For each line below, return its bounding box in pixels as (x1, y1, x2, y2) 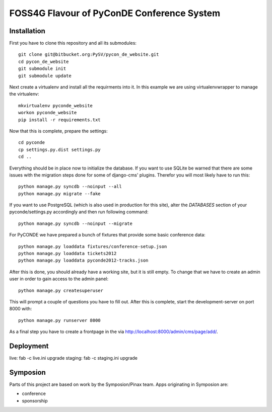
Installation (9, 27, 45, 35)
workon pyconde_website (18, 110, 77, 116)
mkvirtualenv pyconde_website (18, 103, 93, 108)
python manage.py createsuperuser (18, 287, 103, 293)
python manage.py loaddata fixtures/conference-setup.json (18, 243, 167, 249)
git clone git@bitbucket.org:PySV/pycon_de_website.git (18, 52, 159, 57)
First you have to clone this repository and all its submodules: (9, 40, 137, 46)
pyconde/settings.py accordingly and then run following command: (9, 209, 149, 215)
